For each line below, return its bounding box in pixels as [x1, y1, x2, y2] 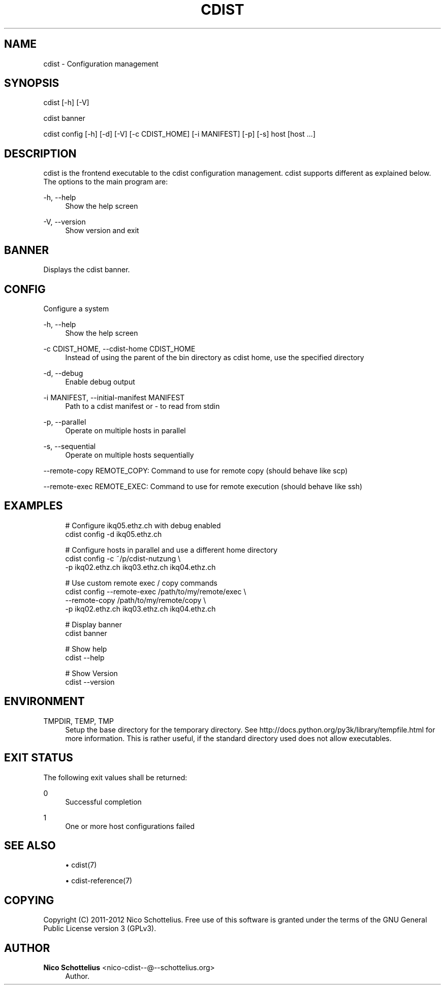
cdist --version [65, 677, 115, 686]
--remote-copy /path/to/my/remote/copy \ [65, 595, 206, 604]
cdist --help [65, 653, 105, 662]
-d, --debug [43, 368, 83, 377]
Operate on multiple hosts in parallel [65, 426, 186, 435]
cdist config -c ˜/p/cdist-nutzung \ [65, 554, 181, 563]
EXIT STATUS [4, 751, 73, 764]
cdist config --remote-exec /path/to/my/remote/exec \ [65, 587, 246, 596]
